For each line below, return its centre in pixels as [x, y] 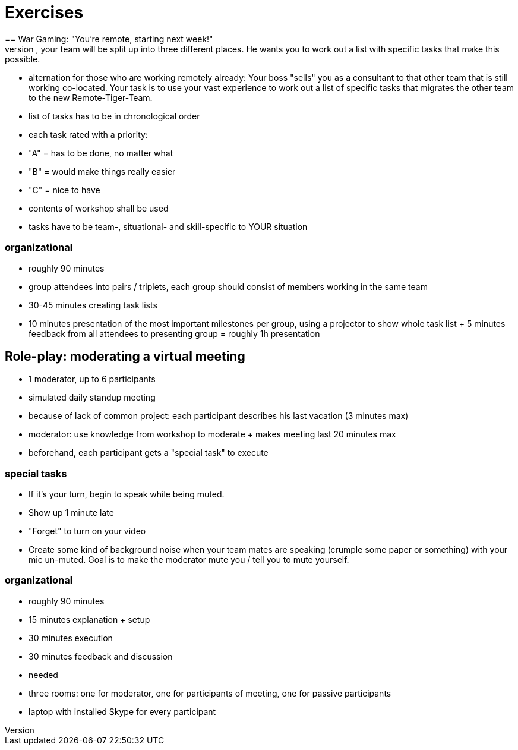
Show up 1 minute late [71, 513]
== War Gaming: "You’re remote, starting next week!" [109, 39]
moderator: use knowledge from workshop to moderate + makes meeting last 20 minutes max [212, 434]
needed [43, 675]
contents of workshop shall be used [99, 208]
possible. [23, 59]
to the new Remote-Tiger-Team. [91, 97]
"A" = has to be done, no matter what [101, 153]
